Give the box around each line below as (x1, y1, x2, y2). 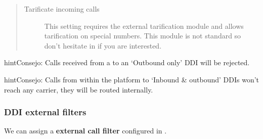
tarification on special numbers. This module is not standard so (44, 30, 241, 41)
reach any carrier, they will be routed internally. (4, 84, 153, 95)
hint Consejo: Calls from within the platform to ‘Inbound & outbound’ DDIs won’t (4, 74, 259, 84)
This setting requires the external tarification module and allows (44, 20, 244, 31)
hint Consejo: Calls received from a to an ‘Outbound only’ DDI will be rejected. (4, 57, 250, 68)
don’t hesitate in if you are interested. (44, 40, 162, 51)
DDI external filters (4, 106, 86, 118)
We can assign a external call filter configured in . (4, 125, 167, 136)
